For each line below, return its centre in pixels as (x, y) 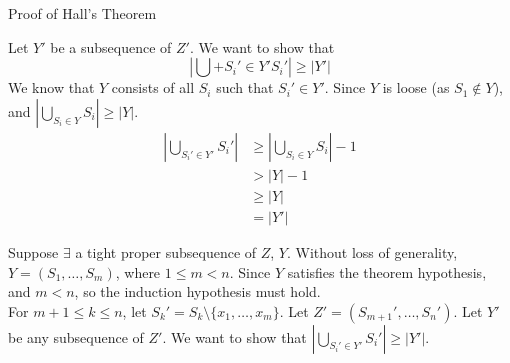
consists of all (153, 87)
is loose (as (416, 87)
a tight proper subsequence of (166, 251)
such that (245, 87)
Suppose (33, 251)
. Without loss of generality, (372, 251)
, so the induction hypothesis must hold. (197, 291)
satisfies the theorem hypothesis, (387, 271)
